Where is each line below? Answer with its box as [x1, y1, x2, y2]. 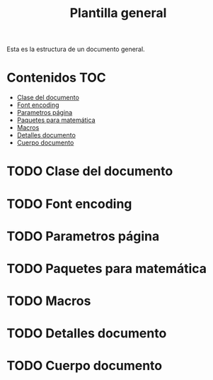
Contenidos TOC [6, 69, 107, 86]
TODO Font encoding [6, 196, 132, 212]
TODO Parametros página [6, 228, 160, 244]
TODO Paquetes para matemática [6, 260, 207, 276]
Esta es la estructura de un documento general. [6, 45, 146, 54]
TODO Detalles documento [6, 325, 167, 342]
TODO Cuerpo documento [6, 358, 163, 374]
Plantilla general [69, 5, 167, 21]
